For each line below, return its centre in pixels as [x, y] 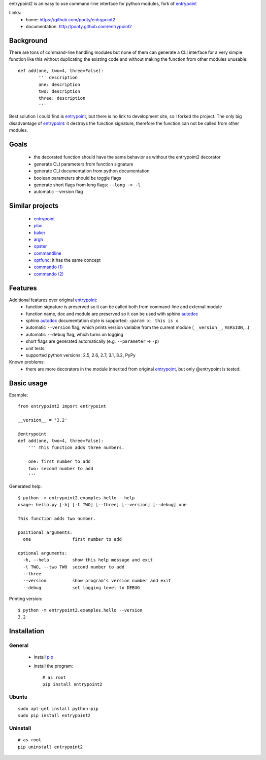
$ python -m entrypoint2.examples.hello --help [76, 498]
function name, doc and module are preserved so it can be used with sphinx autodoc [112, 314]
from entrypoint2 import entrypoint [62, 406]
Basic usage [28, 383]
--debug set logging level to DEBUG [82, 587]
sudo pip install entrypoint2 [54, 716]
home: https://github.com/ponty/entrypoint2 [71, 19]
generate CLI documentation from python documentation [92, 171]
